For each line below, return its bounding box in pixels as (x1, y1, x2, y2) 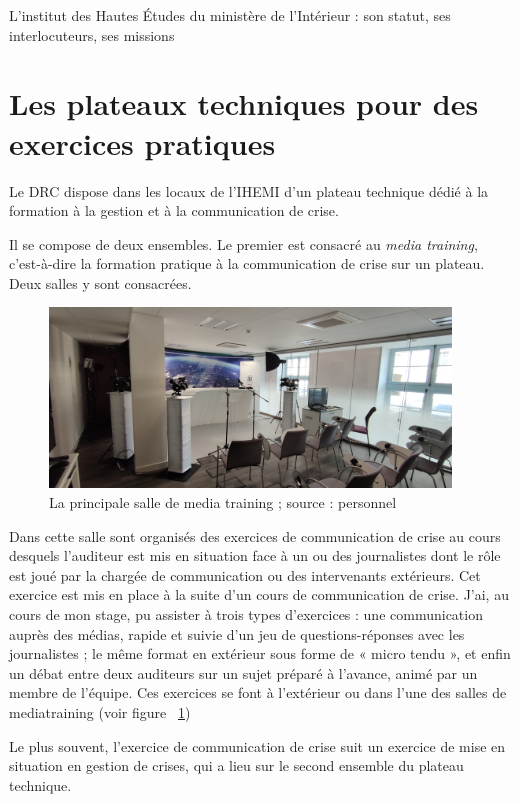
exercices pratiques (9, 122, 276, 163)
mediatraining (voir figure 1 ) (9, 701, 191, 722)
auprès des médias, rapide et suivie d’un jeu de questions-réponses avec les (9, 623, 465, 644)
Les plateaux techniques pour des (9, 83, 479, 124)
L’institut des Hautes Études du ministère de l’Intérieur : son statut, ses (9, 5, 451, 25)
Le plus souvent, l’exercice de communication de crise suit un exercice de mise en (9, 735, 506, 756)
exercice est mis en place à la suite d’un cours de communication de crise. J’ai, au (9, 584, 509, 605)
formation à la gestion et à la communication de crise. (9, 200, 339, 221)
